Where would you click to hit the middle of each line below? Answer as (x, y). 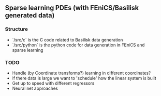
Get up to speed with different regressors (53, 83)
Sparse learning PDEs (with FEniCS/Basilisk (72, 8)
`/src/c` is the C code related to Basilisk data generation (67, 40)
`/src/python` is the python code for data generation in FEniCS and (78, 45)
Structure (16, 29)
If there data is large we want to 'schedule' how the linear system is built (84, 78)
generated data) (30, 16)
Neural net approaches (35, 88)
